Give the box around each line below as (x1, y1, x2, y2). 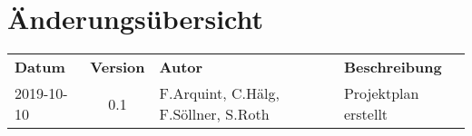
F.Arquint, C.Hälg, (159, 83, 280, 104)
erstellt (343, 103, 388, 125)
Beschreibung (343, 56, 442, 78)
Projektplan (343, 83, 419, 104)
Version (90, 56, 145, 78)
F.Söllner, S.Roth (159, 103, 270, 125)
